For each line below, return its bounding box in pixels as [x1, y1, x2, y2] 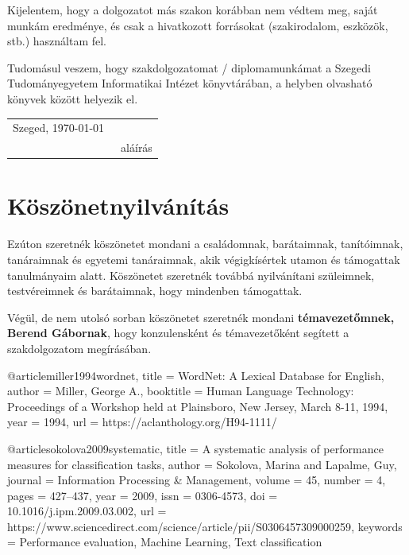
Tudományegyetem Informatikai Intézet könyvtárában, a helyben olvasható [7, 75, 372, 91]
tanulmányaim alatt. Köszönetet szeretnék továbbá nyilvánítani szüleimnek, [7, 266, 375, 283]
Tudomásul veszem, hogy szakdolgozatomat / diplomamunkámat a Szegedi [7, 59, 371, 76]
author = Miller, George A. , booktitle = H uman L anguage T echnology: [7, 382, 354, 399]
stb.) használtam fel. [7, 33, 106, 49]
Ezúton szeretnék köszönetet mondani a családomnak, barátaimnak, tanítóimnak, [7, 235, 403, 252]
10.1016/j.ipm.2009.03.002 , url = [7, 503, 167, 519]
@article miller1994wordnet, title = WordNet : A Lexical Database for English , [7, 367, 384, 383]
